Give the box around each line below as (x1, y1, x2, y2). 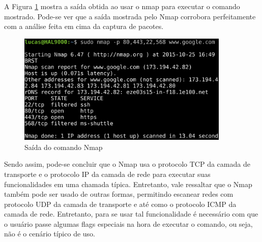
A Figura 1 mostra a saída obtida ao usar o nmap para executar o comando (4, 1, 240, 11)
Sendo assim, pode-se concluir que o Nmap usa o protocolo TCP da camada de (4, 159, 250, 169)
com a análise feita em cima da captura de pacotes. (4, 21, 164, 32)
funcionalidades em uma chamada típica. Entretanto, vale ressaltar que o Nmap (4, 178, 252, 189)
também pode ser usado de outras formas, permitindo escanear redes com (4, 189, 234, 199)
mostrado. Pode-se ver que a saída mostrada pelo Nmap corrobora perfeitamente (4, 11, 256, 21)
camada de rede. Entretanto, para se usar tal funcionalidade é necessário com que (4, 208, 258, 219)
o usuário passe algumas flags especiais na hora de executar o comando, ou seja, (4, 218, 253, 229)
